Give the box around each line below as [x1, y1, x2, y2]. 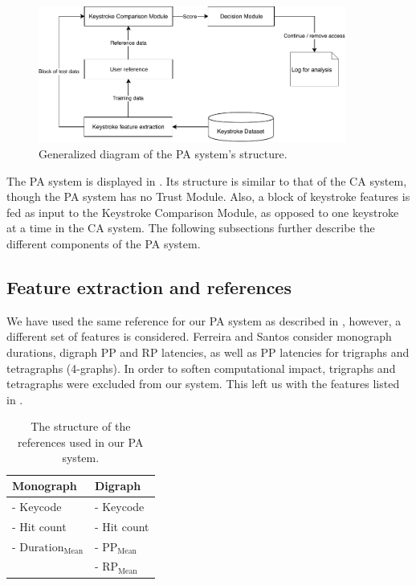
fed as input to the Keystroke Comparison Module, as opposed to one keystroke [6, 203, 399, 220]
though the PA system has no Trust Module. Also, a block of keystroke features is [6, 188, 410, 205]
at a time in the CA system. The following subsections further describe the [6, 219, 375, 236]
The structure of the [31, 418, 131, 435]
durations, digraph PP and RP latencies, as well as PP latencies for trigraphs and [6, 343, 410, 360]
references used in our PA [18, 433, 144, 450]
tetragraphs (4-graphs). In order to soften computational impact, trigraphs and [6, 359, 396, 376]
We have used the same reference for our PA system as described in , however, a [6, 312, 402, 329]
